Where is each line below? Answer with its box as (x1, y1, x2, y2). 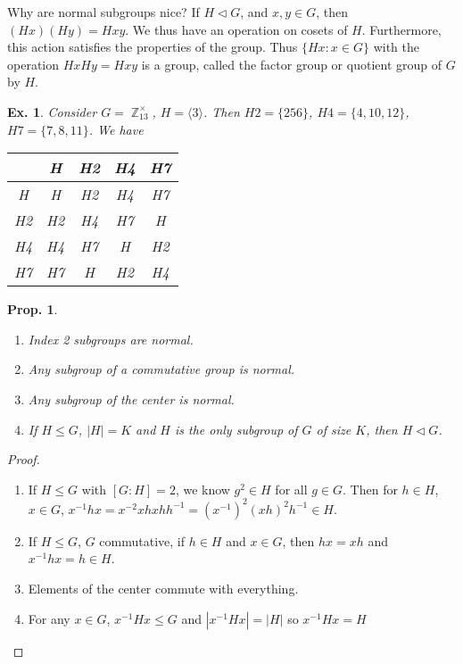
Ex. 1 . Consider (7, 102, 97, 120)
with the (373, 37, 419, 56)
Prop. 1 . (7, 300, 58, 319)
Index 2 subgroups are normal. (28, 329, 194, 348)
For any (28, 609, 70, 627)
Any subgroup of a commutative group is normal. (28, 360, 295, 378)
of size (316, 419, 351, 438)
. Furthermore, (361, 20, 442, 38)
